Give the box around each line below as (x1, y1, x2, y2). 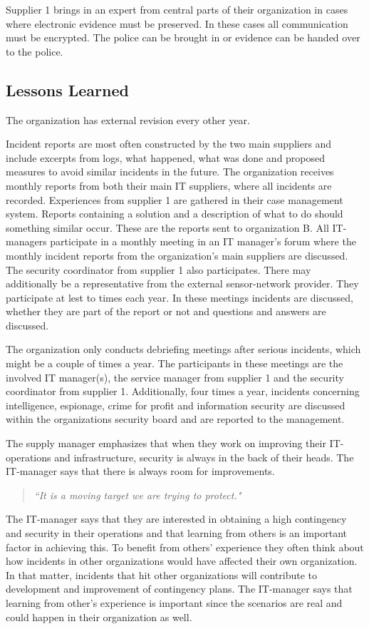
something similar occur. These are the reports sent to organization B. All (6, 220, 329, 235)
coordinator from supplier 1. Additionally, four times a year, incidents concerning (6, 384, 360, 399)
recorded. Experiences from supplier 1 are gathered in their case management (6, 192, 343, 207)
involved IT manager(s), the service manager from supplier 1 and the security (6, 369, 344, 384)
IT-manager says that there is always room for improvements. (6, 464, 275, 479)
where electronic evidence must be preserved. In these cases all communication (6, 16, 348, 31)
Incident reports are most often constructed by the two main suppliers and (6, 136, 332, 151)
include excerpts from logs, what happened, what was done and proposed (6, 150, 326, 165)
